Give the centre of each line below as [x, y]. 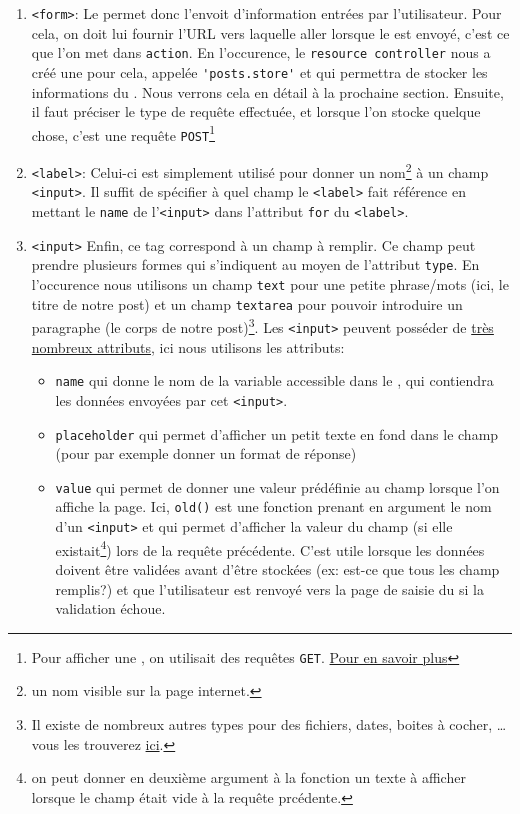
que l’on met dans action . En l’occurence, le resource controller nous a [261, 52]
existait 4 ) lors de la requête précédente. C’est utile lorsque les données [270, 548]
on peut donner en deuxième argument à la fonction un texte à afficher [248, 777]
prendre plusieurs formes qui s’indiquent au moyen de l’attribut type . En [255, 264]
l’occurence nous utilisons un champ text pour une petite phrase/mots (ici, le [270, 284]
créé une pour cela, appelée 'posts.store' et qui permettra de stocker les [259, 71]
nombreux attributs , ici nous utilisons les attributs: [188, 346]
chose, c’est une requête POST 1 [123, 133]
